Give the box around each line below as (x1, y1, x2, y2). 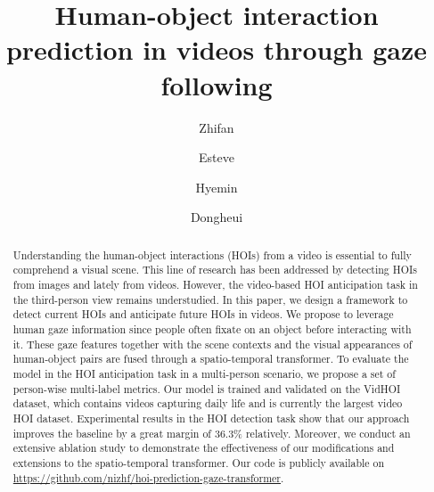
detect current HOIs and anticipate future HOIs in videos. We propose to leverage (12, 307, 394, 322)
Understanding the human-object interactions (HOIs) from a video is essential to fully (12, 247, 412, 262)
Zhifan (199, 118, 234, 136)
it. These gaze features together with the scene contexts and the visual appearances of (12, 336, 413, 351)
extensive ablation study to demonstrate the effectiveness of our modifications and (12, 440, 395, 455)
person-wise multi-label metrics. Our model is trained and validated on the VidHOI (12, 381, 401, 396)
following (160, 66, 273, 102)
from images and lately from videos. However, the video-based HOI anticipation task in (12, 276, 418, 291)
